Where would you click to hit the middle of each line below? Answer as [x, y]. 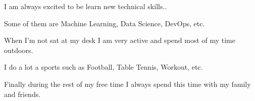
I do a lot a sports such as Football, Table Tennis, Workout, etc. [104, 67]
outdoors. [19, 50]
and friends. [22, 94]
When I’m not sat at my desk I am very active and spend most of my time [120, 40]
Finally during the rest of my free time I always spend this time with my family [127, 84]
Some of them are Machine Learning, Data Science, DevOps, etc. [105, 23]
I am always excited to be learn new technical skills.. [86, 6]
